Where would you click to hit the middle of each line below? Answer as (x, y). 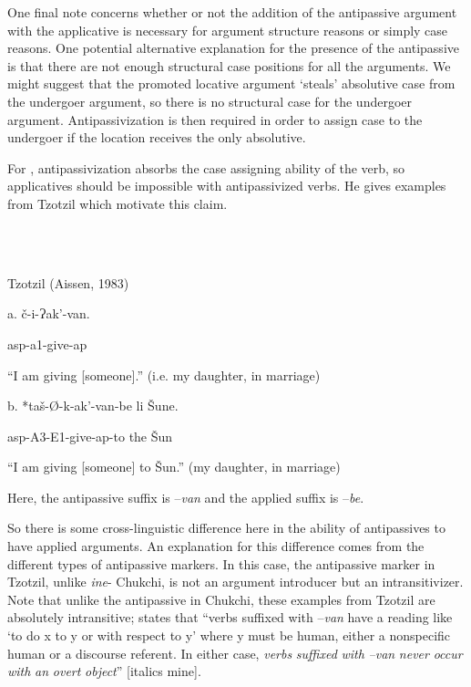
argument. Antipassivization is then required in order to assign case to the (215, 119)
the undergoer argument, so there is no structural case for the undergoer (210, 101)
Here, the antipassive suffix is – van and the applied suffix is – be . (186, 497)
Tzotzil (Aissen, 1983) (68, 282)
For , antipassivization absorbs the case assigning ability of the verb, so (206, 167)
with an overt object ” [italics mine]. (104, 671)
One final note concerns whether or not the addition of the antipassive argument (232, 12)
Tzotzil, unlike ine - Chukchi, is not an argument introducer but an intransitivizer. (235, 582)
